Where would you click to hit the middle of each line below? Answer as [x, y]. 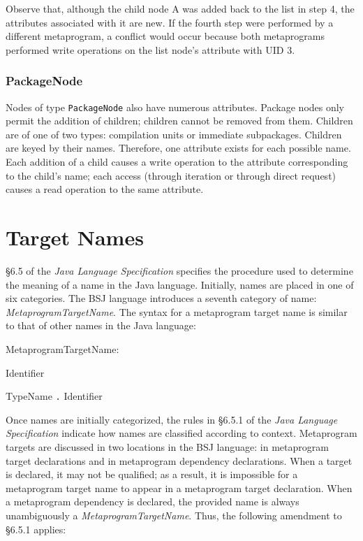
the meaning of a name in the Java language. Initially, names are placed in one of [180, 284]
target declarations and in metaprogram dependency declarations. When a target [179, 460]
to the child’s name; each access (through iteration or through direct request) [171, 175]
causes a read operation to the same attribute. [105, 189]
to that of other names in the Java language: [101, 325]
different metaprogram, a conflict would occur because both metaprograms [165, 36]
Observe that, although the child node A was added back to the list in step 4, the [180, 8]
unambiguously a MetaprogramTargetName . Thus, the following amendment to [174, 515]
